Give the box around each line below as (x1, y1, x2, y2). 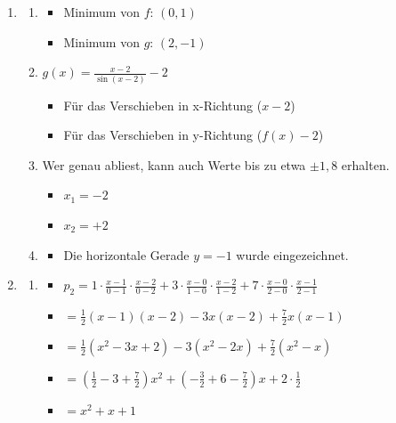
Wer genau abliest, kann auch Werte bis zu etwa (42, 155, 306, 174)
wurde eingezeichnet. (236, 245, 349, 264)
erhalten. (341, 155, 390, 174)
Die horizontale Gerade (63, 245, 190, 264)
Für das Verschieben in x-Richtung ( (63, 95, 263, 114)
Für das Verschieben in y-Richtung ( (63, 126, 263, 144)
